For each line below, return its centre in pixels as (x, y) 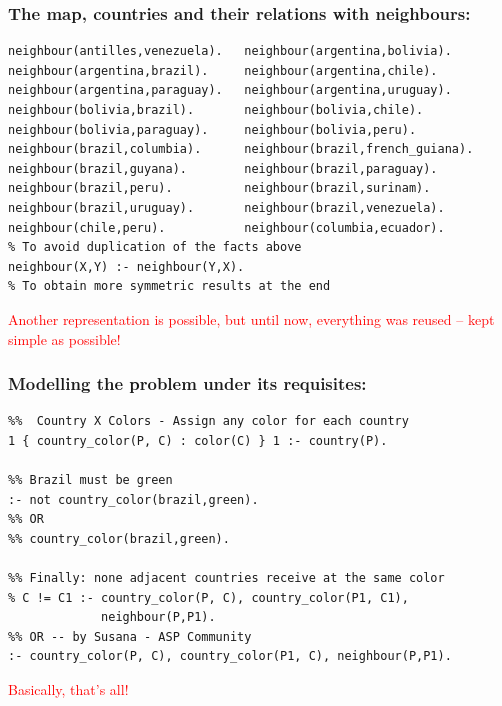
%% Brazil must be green (90, 480)
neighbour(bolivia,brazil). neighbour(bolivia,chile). (216, 110)
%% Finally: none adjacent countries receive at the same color (226, 578)
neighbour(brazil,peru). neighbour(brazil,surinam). (219, 188)
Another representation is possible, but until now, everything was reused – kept (251, 318)
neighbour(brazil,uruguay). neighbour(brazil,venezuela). (226, 207)
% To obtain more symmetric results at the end (169, 286)
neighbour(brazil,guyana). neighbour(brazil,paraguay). (223, 168)
